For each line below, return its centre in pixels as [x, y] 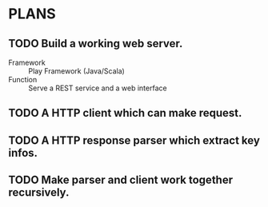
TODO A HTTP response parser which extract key [134, 140]
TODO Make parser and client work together [121, 180]
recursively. [39, 193]
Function [23, 80]
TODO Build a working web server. [96, 44]
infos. [23, 153]
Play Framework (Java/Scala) [77, 71]
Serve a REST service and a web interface [98, 88]
